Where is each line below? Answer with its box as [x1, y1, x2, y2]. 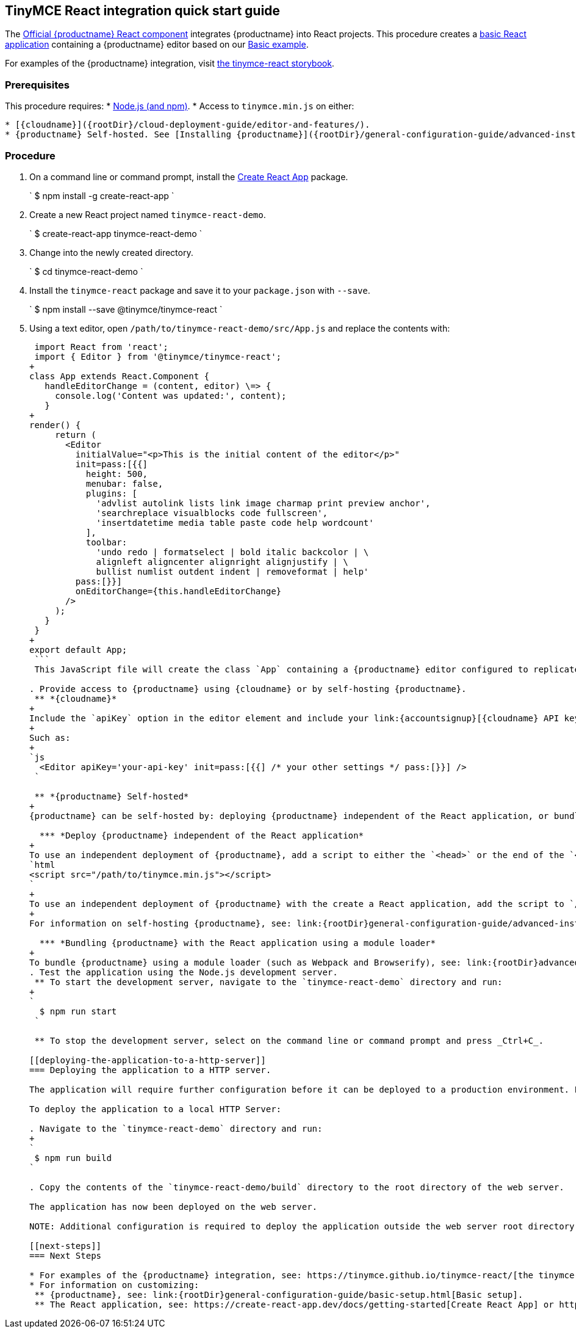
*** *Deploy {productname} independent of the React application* [39, 830, 364, 840]
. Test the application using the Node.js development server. [29, 967, 338, 977]
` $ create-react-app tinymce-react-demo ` [29, 228, 203, 239]
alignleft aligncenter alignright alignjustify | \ [96, 556, 348, 567]
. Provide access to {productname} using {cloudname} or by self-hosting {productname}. [29, 683, 467, 694]
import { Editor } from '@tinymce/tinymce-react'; [34, 351, 282, 362]
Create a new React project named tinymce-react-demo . [29, 209, 266, 220]
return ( [55, 429, 96, 440]
